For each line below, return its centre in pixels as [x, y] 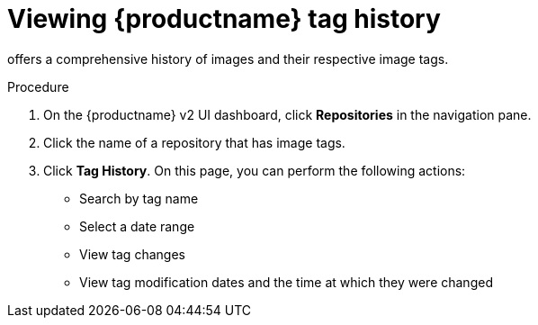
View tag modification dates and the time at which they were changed [286, 282]
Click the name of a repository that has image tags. [194, 142]
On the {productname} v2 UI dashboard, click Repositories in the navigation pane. [287, 114]
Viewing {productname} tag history [224, 19]
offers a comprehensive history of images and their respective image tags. [228, 59]
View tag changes [132, 254]
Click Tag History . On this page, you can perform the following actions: [255, 170]
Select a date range [137, 226]
